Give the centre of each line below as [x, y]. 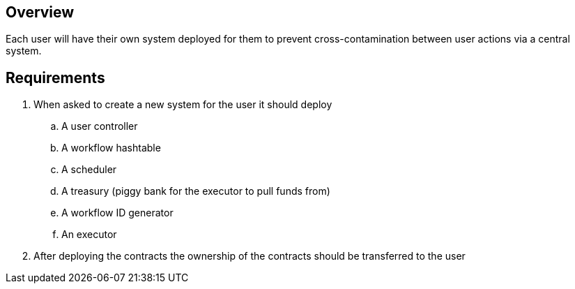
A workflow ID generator [117, 213]
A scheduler [89, 170]
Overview [40, 12]
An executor [89, 235]
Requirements [55, 77]
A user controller [100, 126]
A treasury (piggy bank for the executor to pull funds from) [196, 191]
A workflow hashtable [111, 148]
